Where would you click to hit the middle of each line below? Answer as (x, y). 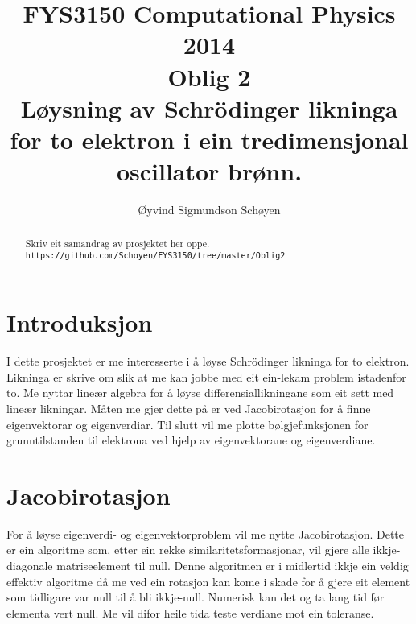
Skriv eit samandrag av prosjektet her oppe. (117, 244)
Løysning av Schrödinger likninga (209, 107)
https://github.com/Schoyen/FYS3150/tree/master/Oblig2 (155, 256)
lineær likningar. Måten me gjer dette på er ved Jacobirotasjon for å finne (189, 408)
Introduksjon (80, 322)
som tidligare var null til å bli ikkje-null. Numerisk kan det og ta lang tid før (196, 597)
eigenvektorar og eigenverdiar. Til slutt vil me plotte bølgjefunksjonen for (187, 424)
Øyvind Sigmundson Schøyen (209, 210)
